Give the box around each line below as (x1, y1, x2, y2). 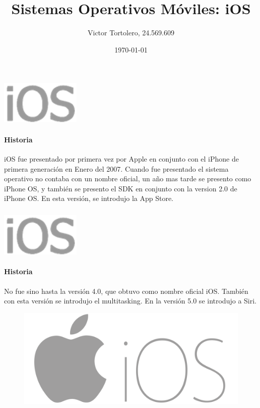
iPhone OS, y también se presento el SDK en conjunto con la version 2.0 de (4, 183, 237, 193)
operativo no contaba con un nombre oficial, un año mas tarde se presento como (4, 173, 251, 184)
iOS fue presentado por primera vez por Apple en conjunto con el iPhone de (4, 154, 239, 164)
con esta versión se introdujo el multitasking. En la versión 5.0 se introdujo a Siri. (4, 295, 256, 306)
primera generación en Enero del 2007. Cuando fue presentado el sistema (4, 163, 229, 174)
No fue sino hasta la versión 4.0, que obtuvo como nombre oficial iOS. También (4, 285, 248, 296)
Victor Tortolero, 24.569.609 (87, 27, 175, 38)
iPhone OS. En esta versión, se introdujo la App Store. (4, 193, 173, 203)
